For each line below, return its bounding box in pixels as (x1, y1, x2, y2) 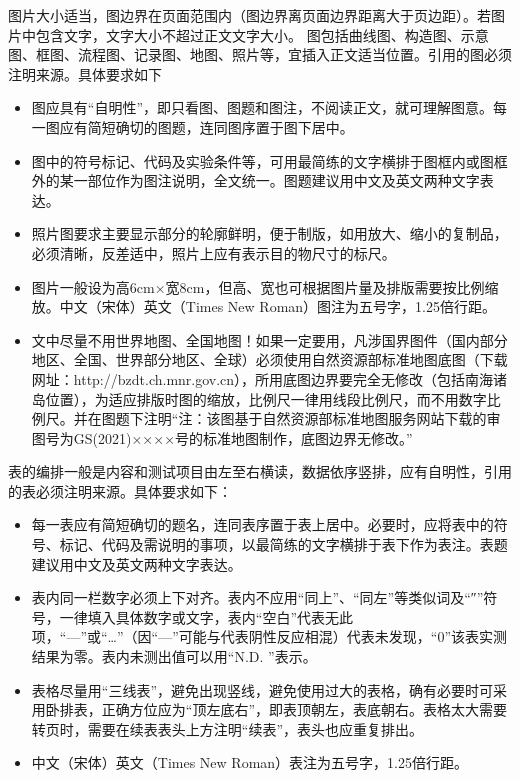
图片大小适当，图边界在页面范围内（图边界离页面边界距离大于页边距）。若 (8, 5, 491, 25)
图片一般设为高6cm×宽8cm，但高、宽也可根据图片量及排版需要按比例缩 (31, 276, 499, 297)
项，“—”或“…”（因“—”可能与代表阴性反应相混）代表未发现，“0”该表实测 (31, 626, 508, 647)
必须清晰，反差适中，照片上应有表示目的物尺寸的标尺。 (31, 242, 396, 263)
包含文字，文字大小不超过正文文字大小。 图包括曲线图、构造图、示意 (35, 24, 489, 45)
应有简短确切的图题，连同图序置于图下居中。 (59, 116, 354, 137)
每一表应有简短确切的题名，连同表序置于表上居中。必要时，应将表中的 (31, 514, 494, 535)
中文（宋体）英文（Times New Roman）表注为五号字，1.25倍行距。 (31, 752, 468, 773)
